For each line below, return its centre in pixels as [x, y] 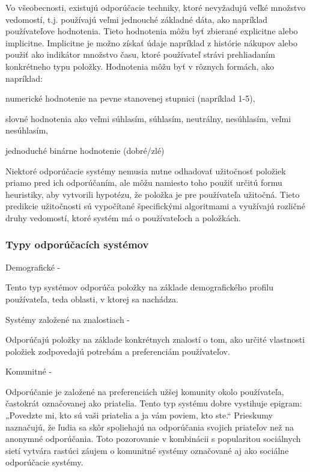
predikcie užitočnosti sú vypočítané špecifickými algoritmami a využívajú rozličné [155, 206]
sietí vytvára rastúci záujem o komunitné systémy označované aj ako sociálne [147, 450]
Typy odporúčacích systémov [77, 244]
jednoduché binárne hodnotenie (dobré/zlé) [85, 150]
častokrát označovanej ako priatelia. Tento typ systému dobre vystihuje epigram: [154, 403]
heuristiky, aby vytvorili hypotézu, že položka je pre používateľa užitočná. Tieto [153, 194]
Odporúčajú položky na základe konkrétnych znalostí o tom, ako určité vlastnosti [155, 339]
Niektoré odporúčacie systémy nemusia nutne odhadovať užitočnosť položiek [146, 170]
